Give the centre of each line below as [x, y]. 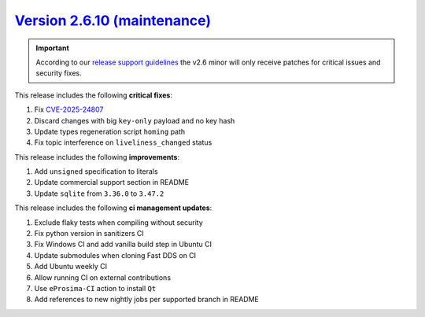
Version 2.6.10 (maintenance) [113, 20]
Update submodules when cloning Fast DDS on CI [115, 255]
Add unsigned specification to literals [96, 171]
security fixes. [59, 73]
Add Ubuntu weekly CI [71, 267]
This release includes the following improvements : [97, 157]
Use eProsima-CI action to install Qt [95, 288]
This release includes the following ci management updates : [113, 208]
